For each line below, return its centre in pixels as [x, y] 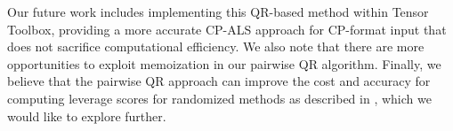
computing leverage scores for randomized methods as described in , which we [219, 98]
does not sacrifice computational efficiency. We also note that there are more [216, 46]
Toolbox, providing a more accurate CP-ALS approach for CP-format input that [227, 29]
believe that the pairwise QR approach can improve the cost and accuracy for [219, 81]
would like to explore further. [87, 116]
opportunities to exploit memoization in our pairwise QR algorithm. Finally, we [224, 63]
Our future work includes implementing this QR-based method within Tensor [218, 12]
